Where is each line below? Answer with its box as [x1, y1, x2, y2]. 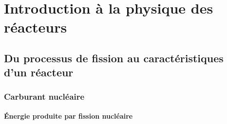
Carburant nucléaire [4, 90, 85, 102]
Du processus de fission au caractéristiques [4, 50, 224, 65]
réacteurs [4, 17, 67, 37]
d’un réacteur [4, 65, 74, 80]
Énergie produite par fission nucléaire [4, 111, 133, 121]
